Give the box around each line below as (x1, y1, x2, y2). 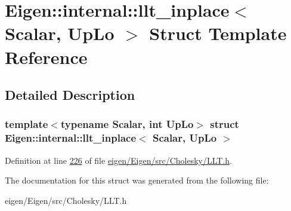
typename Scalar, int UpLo (60, 117, 194, 132)
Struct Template (149, 21, 287, 45)
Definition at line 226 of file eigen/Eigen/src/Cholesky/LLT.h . (5, 154, 232, 166)
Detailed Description (5, 85, 135, 104)
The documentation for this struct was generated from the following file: (5, 174, 269, 186)
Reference (5, 44, 88, 69)
